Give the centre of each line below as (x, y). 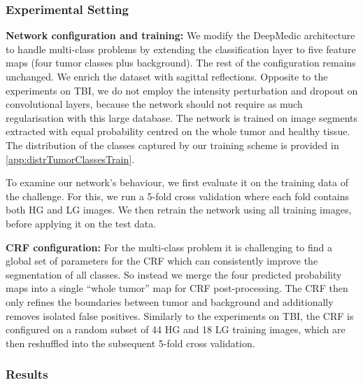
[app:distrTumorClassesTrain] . (70, 159)
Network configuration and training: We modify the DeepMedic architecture (180, 35)
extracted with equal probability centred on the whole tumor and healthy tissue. (178, 131)
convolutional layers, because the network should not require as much (154, 104)
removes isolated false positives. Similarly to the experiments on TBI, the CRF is (180, 315)
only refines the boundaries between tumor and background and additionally (170, 301)
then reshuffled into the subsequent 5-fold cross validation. (130, 343)
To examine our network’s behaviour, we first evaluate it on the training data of (177, 182)
